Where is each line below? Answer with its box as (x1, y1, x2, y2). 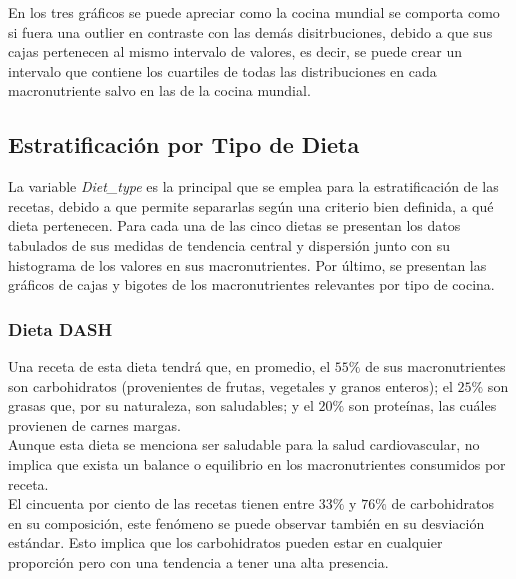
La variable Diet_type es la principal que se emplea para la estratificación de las (8, 176, 499, 197)
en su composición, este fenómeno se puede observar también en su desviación (8, 512, 485, 533)
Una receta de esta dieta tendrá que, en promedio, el (8, 355, 331, 376)
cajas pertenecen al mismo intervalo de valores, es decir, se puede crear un (8, 41, 462, 62)
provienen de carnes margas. (8, 414, 181, 435)
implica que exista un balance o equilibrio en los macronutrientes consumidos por (8, 453, 506, 474)
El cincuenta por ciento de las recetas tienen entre (8, 493, 315, 514)
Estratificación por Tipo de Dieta (8, 129, 360, 160)
